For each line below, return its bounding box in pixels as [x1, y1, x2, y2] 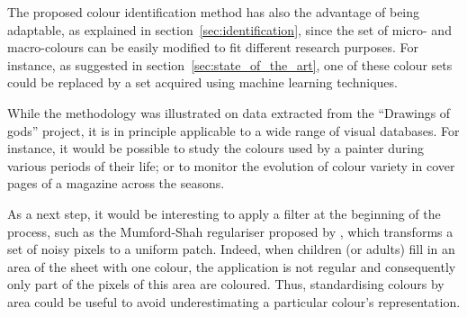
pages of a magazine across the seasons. [7, 174, 225, 193]
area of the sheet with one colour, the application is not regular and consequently [7, 257, 456, 276]
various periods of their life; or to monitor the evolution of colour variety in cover [7, 156, 455, 175]
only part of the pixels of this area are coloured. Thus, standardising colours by [7, 275, 445, 294]
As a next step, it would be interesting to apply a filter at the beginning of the [7, 204, 441, 222]
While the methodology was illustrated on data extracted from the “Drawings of [7, 103, 451, 122]
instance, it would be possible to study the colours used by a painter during [7, 139, 424, 158]
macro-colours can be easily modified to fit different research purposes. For [7, 38, 419, 57]
